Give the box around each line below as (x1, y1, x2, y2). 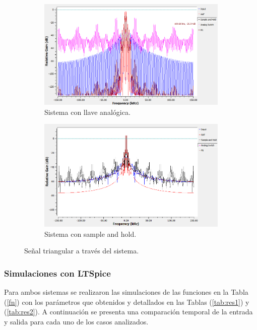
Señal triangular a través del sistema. (24, 245, 139, 256)
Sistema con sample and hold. (44, 228, 137, 239)
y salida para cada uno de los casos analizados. (4, 316, 149, 326)
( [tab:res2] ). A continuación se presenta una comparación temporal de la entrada (4, 306, 253, 317)
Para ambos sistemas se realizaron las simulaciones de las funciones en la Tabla (4, 287, 248, 297)
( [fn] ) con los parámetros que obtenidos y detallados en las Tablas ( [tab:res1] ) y (4, 296, 249, 307)
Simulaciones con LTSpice (4, 267, 111, 279)
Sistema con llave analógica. (44, 106, 131, 117)
